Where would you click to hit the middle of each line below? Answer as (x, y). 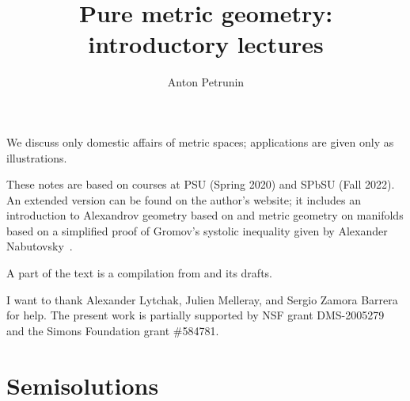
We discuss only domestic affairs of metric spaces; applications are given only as (200, 141)
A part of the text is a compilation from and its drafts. (139, 273)
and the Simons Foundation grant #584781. (113, 330)
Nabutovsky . (40, 246)
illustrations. (37, 157)
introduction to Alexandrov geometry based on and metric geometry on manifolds (205, 215)
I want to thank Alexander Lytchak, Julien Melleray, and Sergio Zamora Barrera (202, 299)
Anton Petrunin (206, 82)
